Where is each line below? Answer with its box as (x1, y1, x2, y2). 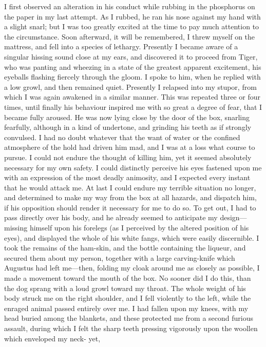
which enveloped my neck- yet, (4, 333, 101, 343)
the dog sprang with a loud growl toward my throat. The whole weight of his (4, 282, 246, 293)
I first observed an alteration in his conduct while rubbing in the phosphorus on (4, 1, 255, 11)
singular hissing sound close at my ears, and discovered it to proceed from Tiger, (4, 51, 258, 62)
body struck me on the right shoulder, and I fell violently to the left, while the (4, 293, 251, 303)
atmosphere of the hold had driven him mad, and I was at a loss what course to (4, 142, 255, 152)
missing (4, 222, 28, 233)
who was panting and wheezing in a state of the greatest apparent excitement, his (4, 61, 261, 72)
